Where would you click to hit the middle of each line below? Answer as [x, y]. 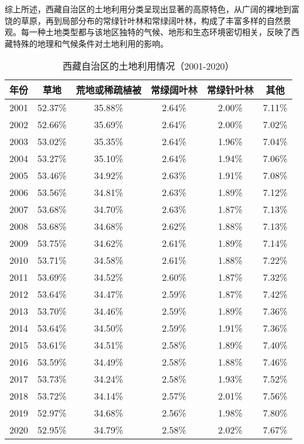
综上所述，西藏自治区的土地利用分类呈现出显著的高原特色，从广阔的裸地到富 [152, 9]
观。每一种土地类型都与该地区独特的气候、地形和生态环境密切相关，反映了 [148, 32]
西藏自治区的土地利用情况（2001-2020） [148, 66]
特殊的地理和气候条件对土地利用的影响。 [90, 43]
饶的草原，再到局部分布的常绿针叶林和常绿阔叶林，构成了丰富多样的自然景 [148, 20]
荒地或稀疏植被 [108, 90]
